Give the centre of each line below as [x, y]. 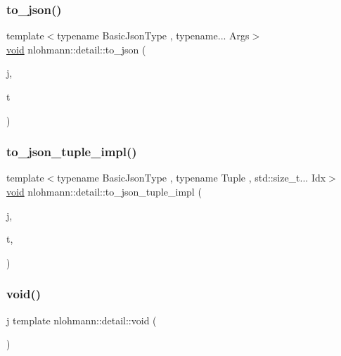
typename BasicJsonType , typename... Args [153, 36]
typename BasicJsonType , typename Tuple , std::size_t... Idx [192, 178]
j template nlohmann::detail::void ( [82, 320]
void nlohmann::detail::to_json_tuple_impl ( [104, 191]
